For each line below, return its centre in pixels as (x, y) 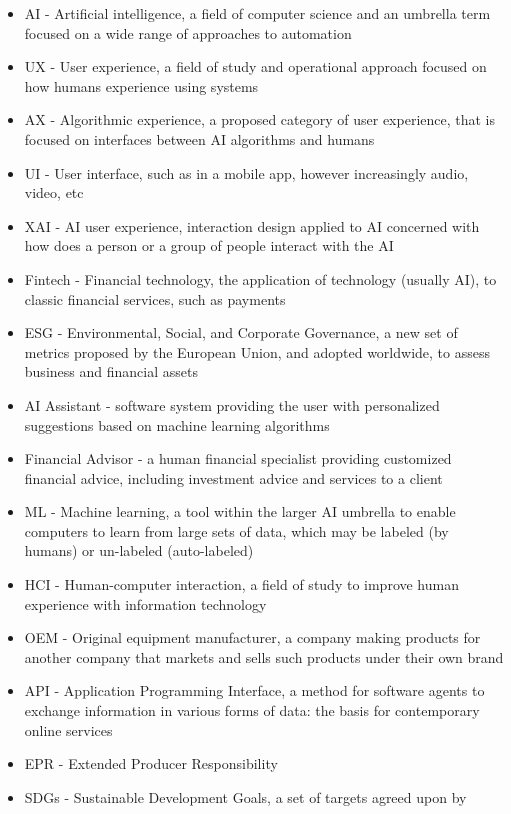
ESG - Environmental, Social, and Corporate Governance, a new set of (241, 332)
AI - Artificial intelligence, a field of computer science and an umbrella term (257, 13)
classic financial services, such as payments (155, 298)
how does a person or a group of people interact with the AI (209, 245)
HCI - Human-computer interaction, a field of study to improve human (241, 584)
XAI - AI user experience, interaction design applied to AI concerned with (252, 225)
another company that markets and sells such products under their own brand (264, 656)
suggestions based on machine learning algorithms (177, 424)
